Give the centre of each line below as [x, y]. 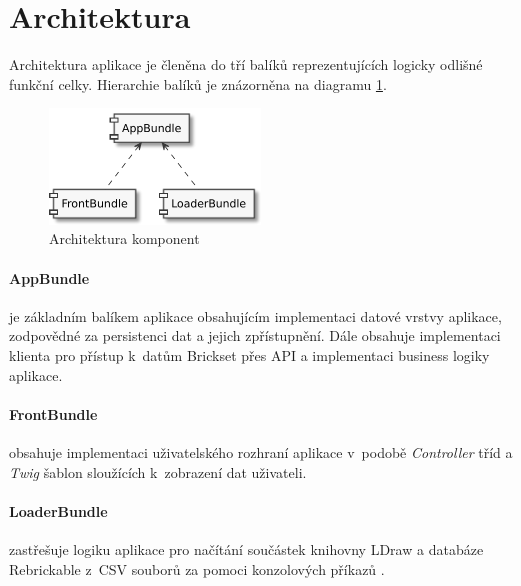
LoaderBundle [58, 510]
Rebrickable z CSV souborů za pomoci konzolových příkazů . [197, 568]
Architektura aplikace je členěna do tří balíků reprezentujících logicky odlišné [246, 64]
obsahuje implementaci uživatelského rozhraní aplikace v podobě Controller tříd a [261, 451]
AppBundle [49, 277]
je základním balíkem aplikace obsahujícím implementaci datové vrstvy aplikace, [255, 315]
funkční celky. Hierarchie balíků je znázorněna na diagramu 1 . [198, 83]
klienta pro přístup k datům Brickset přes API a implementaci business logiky [249, 354]
